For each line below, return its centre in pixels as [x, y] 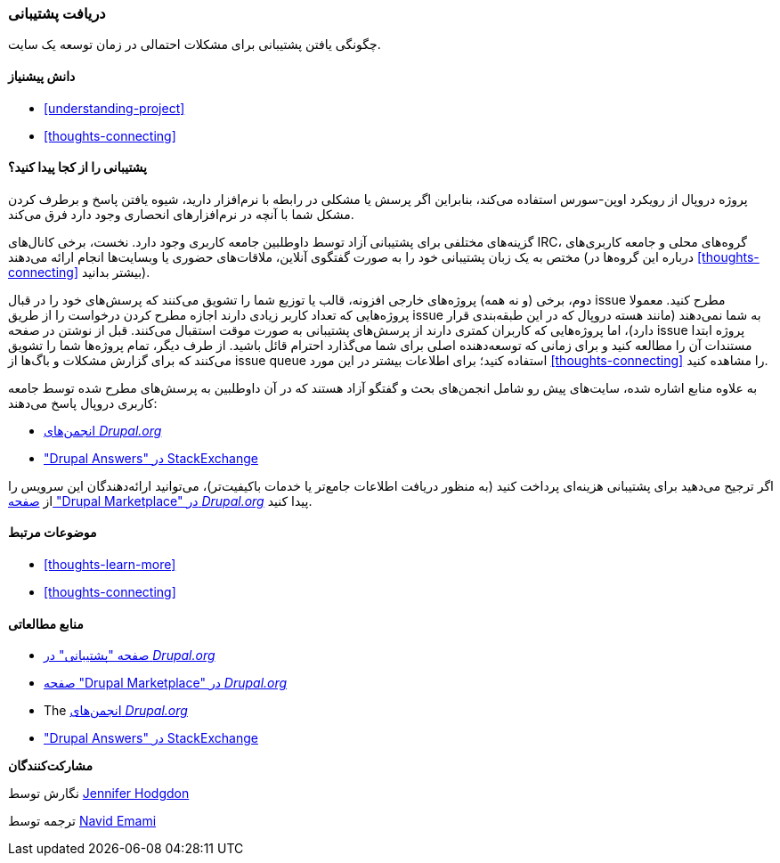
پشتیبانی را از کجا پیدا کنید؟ [77, 167]
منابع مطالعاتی [46, 623]
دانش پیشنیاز [42, 76]
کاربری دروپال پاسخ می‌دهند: [83, 403]
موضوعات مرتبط [53, 533]
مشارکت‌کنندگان [51, 766]
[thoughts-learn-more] [110, 565]
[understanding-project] [114, 108]
